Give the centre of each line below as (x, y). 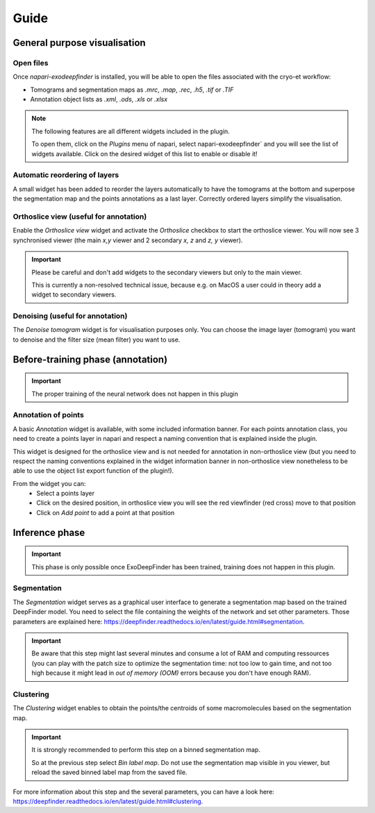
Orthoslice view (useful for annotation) (80, 217)
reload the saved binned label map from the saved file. (109, 772)
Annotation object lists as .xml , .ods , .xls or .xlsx (99, 99)
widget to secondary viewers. (74, 294)
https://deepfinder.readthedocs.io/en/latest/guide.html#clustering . (108, 801)
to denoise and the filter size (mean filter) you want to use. (97, 340)
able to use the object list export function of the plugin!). (93, 471)
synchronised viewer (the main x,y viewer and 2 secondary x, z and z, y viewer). (128, 240)
